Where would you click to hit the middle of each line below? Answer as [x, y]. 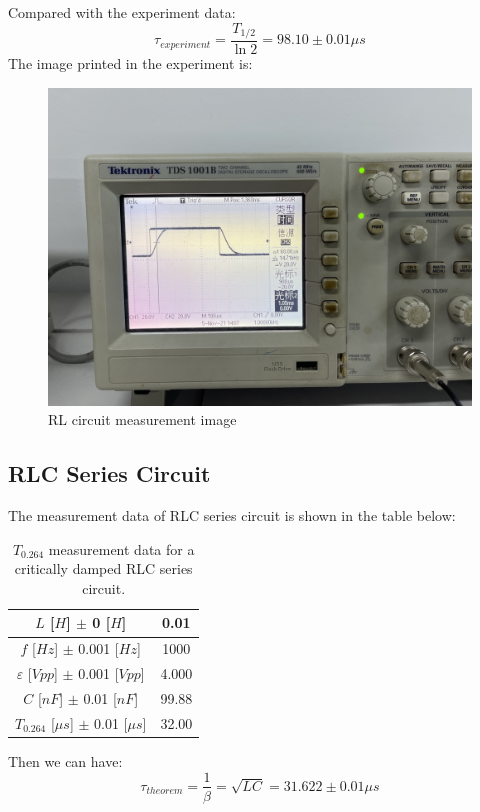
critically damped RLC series [103, 568]
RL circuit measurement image [142, 419]
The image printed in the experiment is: [130, 63]
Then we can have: [65, 760]
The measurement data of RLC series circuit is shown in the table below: [232, 515]
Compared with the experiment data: [122, 12]
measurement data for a [121, 548]
